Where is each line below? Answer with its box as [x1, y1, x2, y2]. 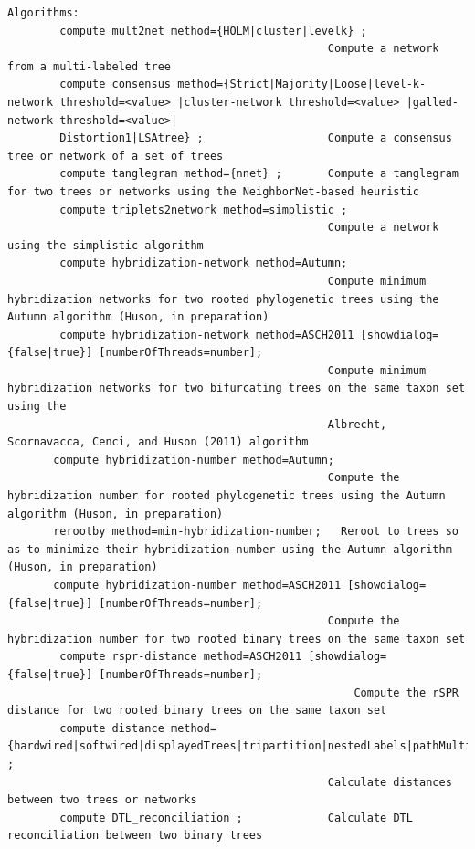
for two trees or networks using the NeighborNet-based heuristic [7, 184, 420, 198]
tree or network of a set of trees [7, 149, 224, 162]
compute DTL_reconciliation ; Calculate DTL [59, 811, 413, 824]
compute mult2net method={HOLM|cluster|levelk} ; [59, 24, 367, 37]
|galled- [406, 95, 459, 109]
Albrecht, [327, 417, 387, 431]
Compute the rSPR [354, 686, 459, 699]
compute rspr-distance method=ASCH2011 [59, 650, 302, 664]
